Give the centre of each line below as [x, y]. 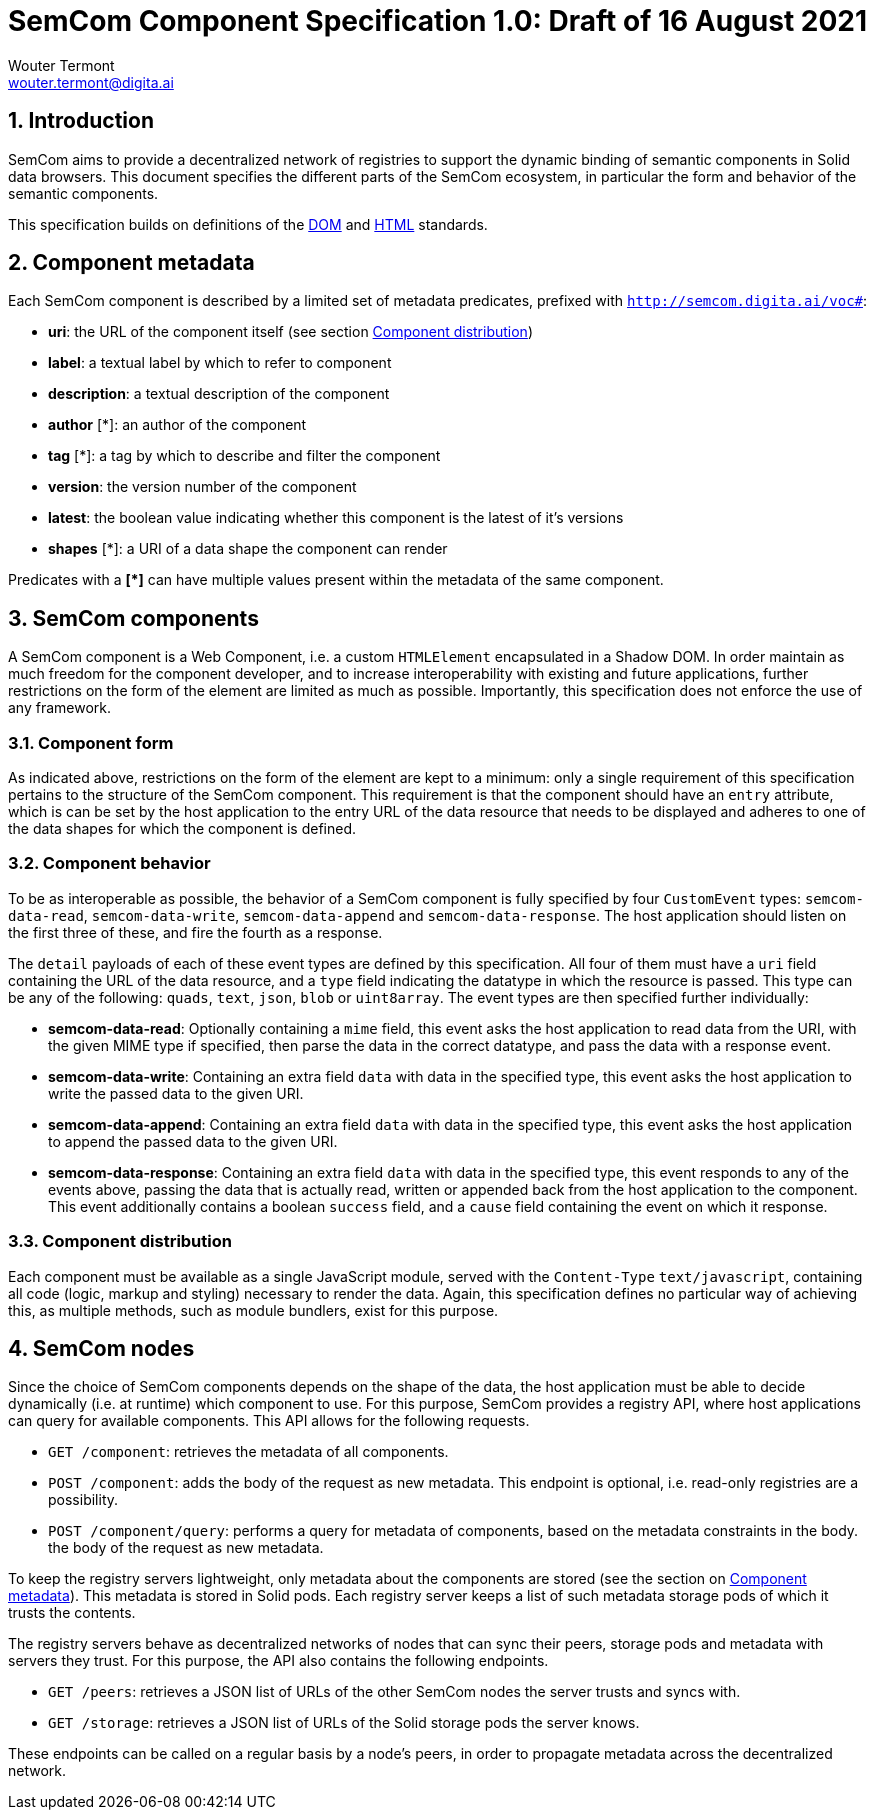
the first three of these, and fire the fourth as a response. [195, 932]
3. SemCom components [133, 618]
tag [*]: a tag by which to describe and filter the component [244, 456]
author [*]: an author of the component [177, 425]
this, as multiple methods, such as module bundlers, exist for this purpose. [253, 1310]
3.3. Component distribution [120, 1241]
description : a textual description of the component [219, 394]
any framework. [60, 708]
